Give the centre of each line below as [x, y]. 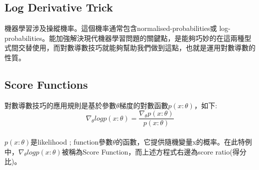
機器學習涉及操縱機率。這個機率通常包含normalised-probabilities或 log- [118, 28]
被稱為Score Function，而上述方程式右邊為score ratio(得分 [154, 151]
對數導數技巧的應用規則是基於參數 [60, 105]
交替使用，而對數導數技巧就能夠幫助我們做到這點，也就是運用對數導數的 [137, 48]
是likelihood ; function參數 [71, 142]
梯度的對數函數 [144, 105]
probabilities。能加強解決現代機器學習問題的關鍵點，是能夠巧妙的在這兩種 [125, 38]
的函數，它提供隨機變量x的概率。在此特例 [184, 142]
